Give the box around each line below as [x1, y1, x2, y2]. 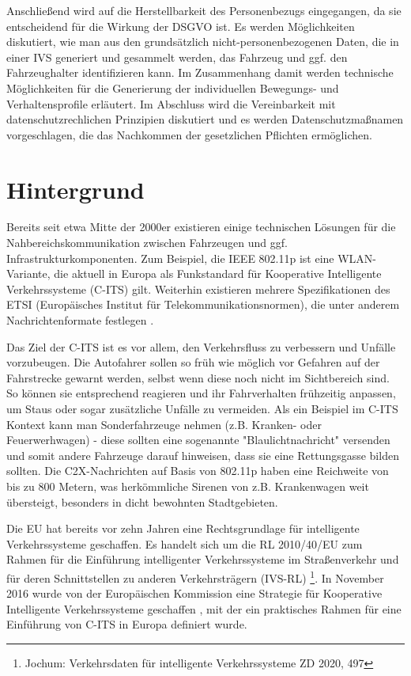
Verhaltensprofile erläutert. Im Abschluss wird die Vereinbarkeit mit [6, 95, 336, 112]
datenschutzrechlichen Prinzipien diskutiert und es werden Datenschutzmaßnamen [6, 111, 404, 127]
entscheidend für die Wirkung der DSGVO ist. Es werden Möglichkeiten [6, 17, 355, 34]
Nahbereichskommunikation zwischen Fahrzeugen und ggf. [6, 234, 288, 251]
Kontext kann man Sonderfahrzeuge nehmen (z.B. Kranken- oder [6, 416, 322, 432]
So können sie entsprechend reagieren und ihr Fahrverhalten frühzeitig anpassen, [6, 385, 396, 401]
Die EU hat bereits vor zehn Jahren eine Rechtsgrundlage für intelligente [6, 520, 360, 537]
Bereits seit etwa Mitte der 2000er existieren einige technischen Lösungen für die [6, 218, 396, 235]
